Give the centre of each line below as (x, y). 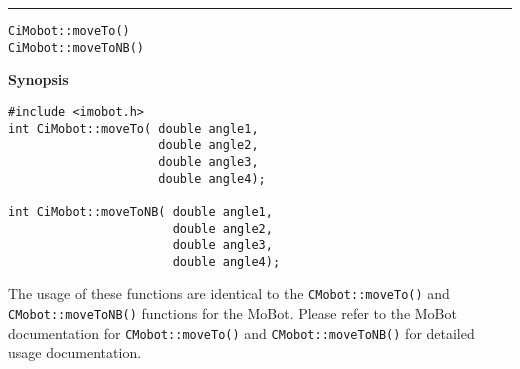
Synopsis (38, 79)
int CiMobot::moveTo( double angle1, (133, 128)
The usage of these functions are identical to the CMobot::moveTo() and (229, 293)
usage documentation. (75, 352)
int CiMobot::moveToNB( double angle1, (140, 211)
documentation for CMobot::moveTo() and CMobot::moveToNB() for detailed (241, 332)
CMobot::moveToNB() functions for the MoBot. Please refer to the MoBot (232, 313)
